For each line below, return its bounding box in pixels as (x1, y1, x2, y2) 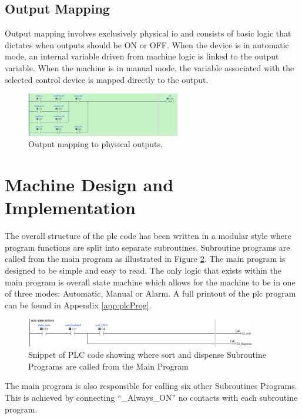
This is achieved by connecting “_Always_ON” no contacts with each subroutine (5, 391, 298, 403)
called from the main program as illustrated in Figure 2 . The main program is (5, 252, 286, 265)
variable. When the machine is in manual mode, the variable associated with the (5, 61, 294, 74)
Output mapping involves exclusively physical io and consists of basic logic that (5, 27, 291, 39)
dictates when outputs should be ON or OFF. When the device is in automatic (5, 38, 289, 51)
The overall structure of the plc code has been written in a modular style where (5, 230, 291, 242)
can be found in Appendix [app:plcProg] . (5, 298, 152, 311)
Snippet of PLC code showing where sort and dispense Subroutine (28, 348, 266, 361)
